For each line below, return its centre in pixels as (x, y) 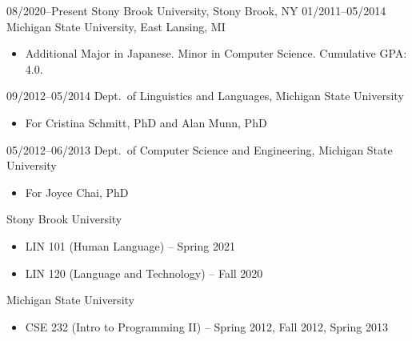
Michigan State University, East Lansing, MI (116, 26)
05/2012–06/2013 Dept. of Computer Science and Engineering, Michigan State (200, 149)
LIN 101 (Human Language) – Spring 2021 (130, 245)
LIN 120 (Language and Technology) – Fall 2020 (144, 273)
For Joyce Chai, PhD (77, 192)
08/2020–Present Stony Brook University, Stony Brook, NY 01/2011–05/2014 (196, 10)
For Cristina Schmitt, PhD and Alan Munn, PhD (146, 122)
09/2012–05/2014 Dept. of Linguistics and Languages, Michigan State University (205, 96)
